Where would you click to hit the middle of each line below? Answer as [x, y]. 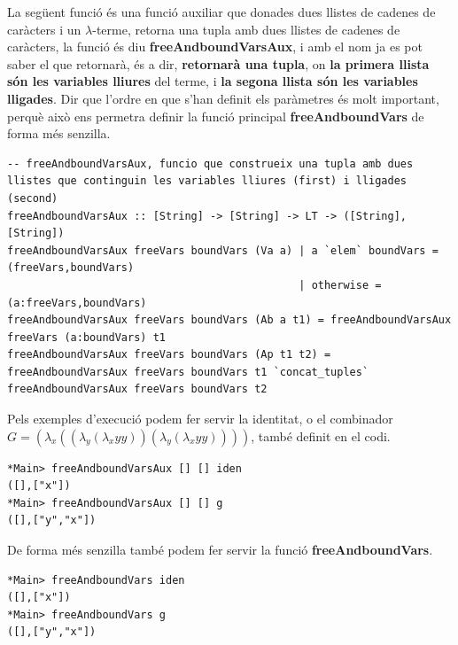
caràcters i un [44, 29]
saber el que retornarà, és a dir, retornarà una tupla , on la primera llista [218, 63]
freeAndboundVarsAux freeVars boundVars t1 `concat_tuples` [188, 372]
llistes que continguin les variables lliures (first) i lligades [207, 181]
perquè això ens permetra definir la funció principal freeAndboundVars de [216, 116]
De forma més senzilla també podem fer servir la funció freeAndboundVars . [220, 550]
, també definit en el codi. [321, 435]
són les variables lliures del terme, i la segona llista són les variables [213, 81]
